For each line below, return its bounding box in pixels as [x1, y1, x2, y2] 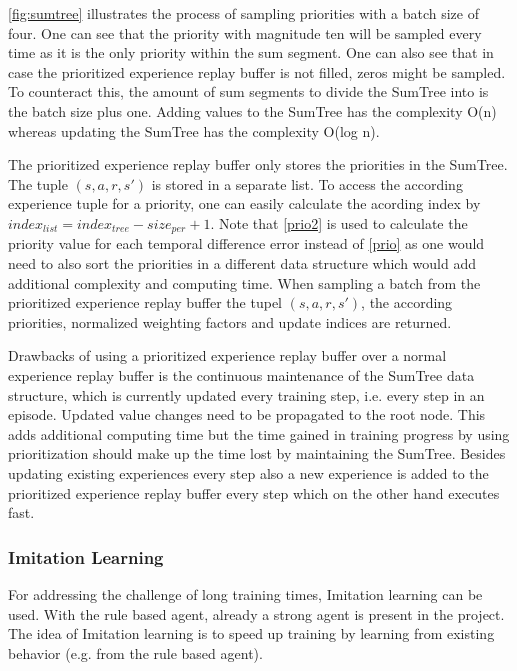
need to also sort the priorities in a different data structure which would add [8, 252, 476, 273]
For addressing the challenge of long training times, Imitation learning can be [8, 583, 483, 604]
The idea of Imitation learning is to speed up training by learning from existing [8, 623, 495, 644]
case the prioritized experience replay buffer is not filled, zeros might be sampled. [8, 61, 506, 82]
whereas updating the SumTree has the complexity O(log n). [8, 120, 380, 141]
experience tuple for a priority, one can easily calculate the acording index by [8, 193, 481, 214]
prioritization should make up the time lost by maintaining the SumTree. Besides [8, 443, 506, 464]
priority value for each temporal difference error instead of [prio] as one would [8, 233, 485, 254]
